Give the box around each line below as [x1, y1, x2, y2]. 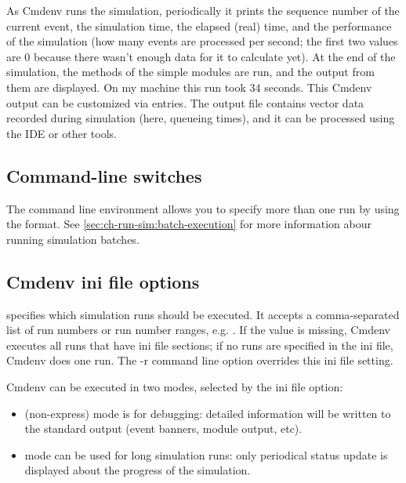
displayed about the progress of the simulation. [24, 462, 251, 478]
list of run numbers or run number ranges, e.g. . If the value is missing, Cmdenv [6, 321, 390, 338]
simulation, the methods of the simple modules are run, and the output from [6, 64, 375, 80]
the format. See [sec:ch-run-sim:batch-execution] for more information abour [6, 216, 372, 232]
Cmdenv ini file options [6, 269, 200, 293]
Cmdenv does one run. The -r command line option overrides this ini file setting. [6, 352, 393, 369]
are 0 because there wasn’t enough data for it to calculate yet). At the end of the [6, 48, 396, 64]
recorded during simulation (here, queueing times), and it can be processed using [6, 110, 395, 126]
